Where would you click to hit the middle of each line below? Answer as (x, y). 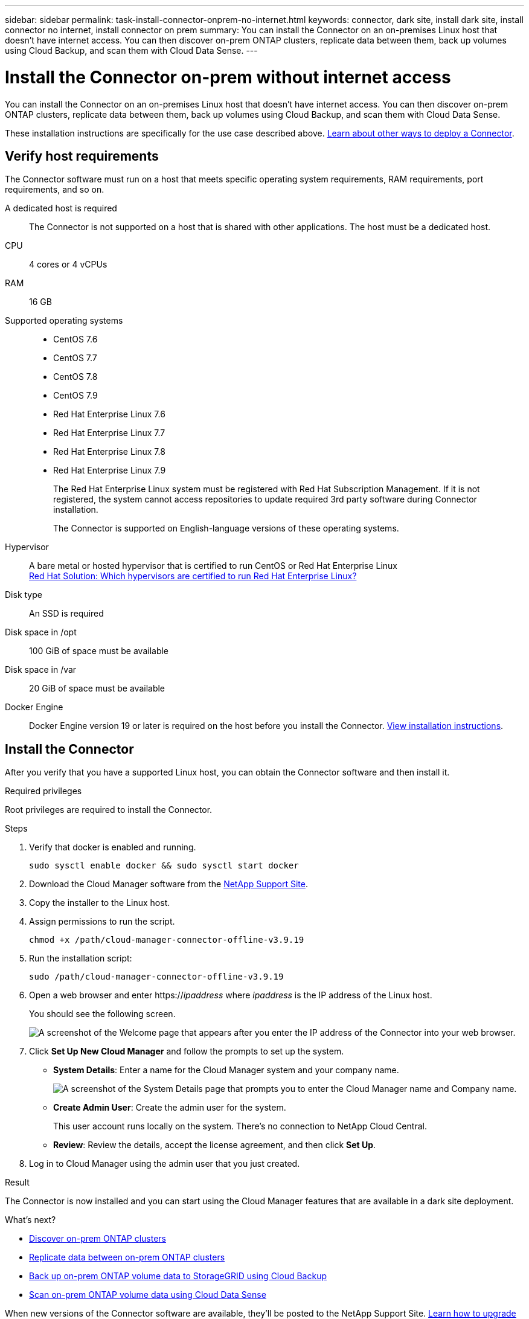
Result (17, 1183)
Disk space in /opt (41, 632)
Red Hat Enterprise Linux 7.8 (109, 452)
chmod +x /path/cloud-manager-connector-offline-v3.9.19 (167, 940)
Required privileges (43, 791)
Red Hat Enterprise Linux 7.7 (109, 433)
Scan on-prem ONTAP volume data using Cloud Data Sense (148, 1295)
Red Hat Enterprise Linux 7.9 (110, 470)
